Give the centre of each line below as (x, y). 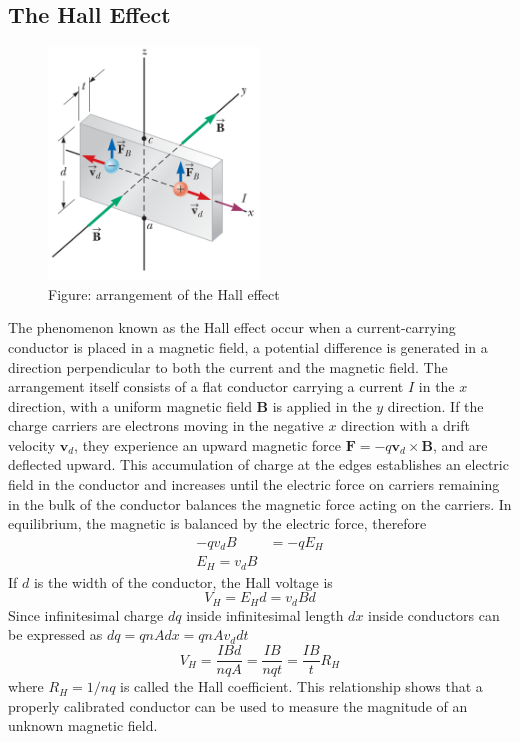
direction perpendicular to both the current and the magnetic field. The (228, 366)
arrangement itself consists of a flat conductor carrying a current (206, 386)
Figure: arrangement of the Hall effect (164, 293)
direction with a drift (405, 425)
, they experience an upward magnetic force (207, 444)
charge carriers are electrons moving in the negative (166, 425)
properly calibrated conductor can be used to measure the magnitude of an (238, 705)
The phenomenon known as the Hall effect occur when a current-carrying (232, 327)
